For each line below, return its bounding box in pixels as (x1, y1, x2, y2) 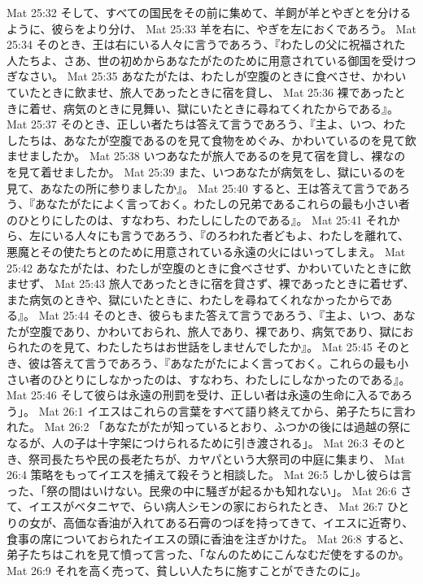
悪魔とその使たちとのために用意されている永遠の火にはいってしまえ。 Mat (7, 242, 406, 259)
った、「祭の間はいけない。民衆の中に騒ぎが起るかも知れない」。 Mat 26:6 (7, 482, 397, 499)
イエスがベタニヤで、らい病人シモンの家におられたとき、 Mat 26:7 (28, 498, 384, 515)
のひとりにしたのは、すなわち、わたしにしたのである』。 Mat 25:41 (7, 211, 362, 228)
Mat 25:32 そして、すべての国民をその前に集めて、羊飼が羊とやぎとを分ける (7, 4, 412, 20)
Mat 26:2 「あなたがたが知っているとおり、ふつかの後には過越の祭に (44, 418, 411, 435)
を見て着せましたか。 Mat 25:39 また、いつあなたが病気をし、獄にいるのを (7, 163, 406, 180)
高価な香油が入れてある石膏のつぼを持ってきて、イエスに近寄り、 (63, 514, 414, 530)
